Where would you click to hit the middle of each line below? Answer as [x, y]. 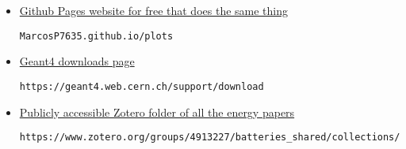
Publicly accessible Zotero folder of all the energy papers [157, 112]
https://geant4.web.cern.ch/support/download [142, 86]
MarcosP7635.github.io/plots [96, 36]
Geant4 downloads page [77, 61]
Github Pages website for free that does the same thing [154, 10]
